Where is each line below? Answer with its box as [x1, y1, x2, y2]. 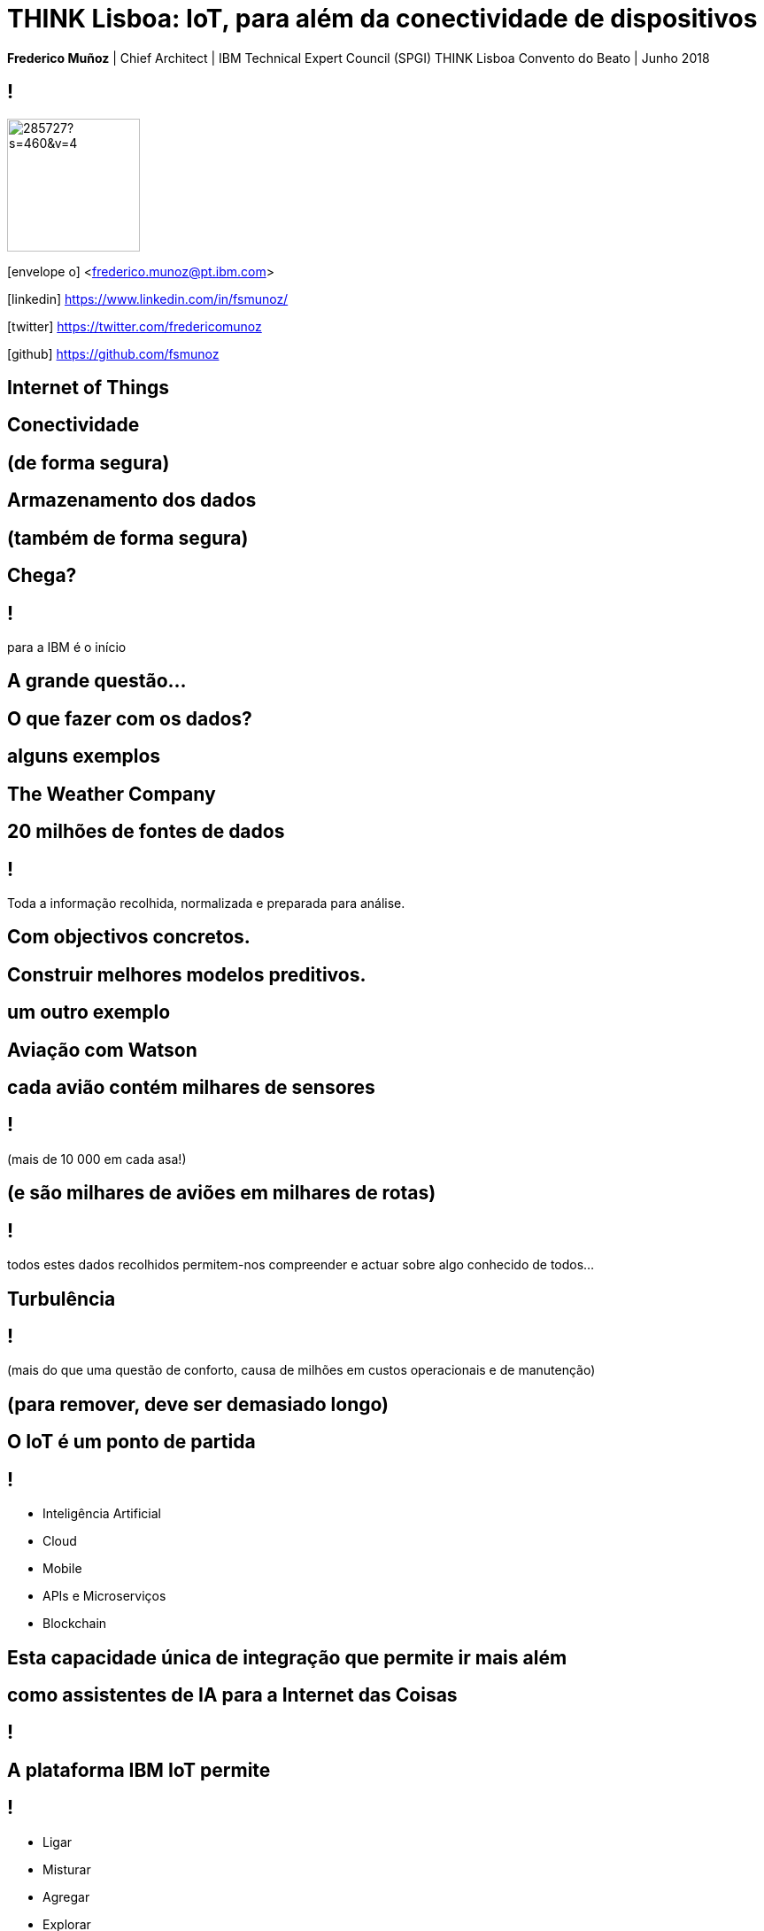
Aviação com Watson [7, 1038, 197, 1061]
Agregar [42, 1888, 90, 1904]
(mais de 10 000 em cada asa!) [7, 1151, 187, 1167]
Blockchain [42, 1616, 107, 1632]
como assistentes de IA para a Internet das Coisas [7, 1683, 458, 1706]
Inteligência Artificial [42, 1506, 161, 1522]
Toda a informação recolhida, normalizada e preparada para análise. [7, 895, 405, 911]
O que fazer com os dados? [7, 707, 252, 730]
